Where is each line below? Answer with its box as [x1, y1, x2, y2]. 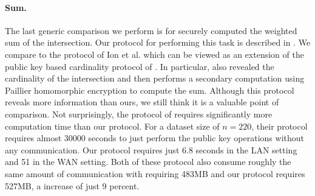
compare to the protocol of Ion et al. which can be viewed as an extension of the [5, 47, 304, 60]
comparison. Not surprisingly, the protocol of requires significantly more [5, 107, 273, 120]
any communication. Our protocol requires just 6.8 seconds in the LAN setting [5, 143, 297, 156]
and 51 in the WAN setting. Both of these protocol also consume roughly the [5, 155, 291, 168]
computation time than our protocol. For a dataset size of [5, 119, 220, 132]
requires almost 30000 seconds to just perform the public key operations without [5, 131, 304, 144]
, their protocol [251, 119, 308, 132]
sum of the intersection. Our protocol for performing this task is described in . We [5, 36, 311, 49]
